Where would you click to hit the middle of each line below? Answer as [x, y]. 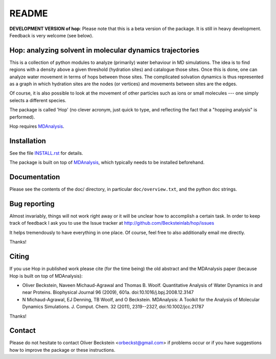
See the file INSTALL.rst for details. [46, 153]
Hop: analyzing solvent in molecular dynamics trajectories [104, 50]
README [29, 13]
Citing [19, 257]
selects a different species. [38, 100]
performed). [22, 117]
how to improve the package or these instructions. [62, 350]
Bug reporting [32, 204]
